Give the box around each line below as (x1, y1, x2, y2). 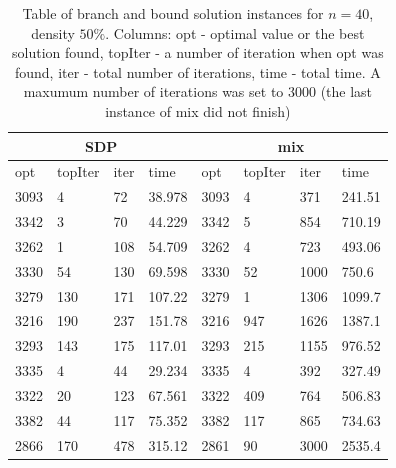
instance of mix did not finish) (105, 100, 291, 121)
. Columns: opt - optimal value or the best (105, 22, 365, 43)
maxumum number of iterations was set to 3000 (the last (23, 81, 373, 102)
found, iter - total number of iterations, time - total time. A (14, 61, 381, 82)
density (31, 22, 75, 43)
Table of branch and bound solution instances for (22, 3, 324, 23)
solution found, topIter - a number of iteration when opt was (12, 42, 384, 63)
